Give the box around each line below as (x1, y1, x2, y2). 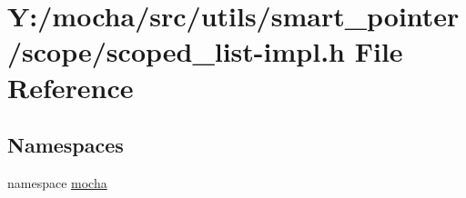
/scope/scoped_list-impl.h (7, 33, 345, 70)
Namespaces (7, 131, 124, 159)
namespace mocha (7, 173, 107, 192)
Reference (7, 68, 134, 105)
